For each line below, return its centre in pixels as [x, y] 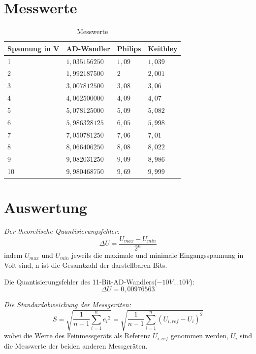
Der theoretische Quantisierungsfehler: [62, 231]
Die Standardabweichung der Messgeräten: [68, 304]
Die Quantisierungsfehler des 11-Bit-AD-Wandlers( [80, 281]
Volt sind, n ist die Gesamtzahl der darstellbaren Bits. [86, 265]
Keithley [163, 48]
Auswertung [46, 207]
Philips [129, 48]
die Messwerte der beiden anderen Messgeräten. [76, 345]
